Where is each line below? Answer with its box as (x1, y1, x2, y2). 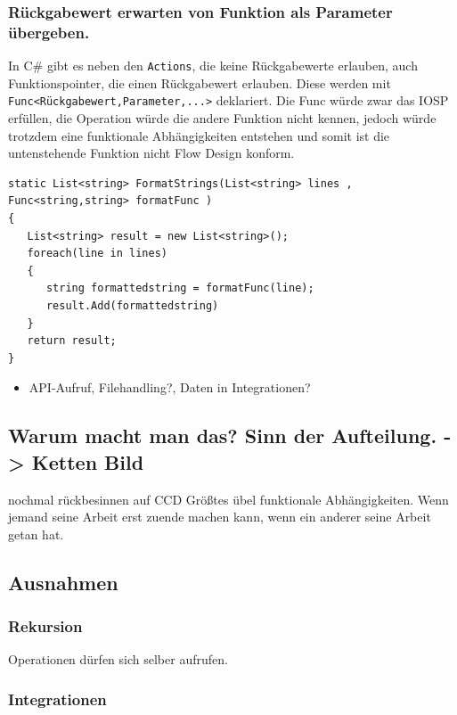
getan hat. (8, 524, 64, 543)
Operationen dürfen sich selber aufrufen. (8, 650, 228, 669)
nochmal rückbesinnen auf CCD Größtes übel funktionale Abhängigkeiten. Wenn (8, 489, 449, 508)
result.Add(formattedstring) (45, 299, 219, 312)
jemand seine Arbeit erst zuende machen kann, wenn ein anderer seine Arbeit (8, 507, 431, 526)
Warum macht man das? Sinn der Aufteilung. (8, 422, 437, 449)
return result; (27, 334, 117, 348)
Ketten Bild (31, 448, 144, 475)
